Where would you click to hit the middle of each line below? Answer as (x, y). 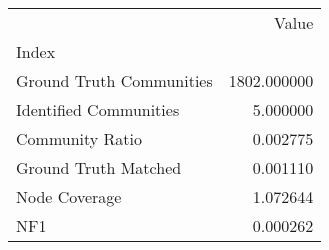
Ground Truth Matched (99, 167)
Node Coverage (69, 196)
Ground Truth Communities (114, 80)
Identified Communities (98, 109)
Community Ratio (79, 138)
